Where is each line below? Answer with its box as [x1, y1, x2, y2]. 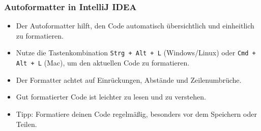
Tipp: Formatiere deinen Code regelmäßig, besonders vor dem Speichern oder [16, 108, 257, 119]
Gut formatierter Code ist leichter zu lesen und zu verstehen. [16, 91, 206, 102]
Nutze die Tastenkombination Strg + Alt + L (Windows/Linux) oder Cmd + [16, 47, 256, 58]
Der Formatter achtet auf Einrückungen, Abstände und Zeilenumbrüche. [16, 74, 242, 85]
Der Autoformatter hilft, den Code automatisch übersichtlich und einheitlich [16, 20, 254, 31]
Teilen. [16, 118, 37, 129]
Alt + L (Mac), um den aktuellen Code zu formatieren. [16, 57, 190, 68]
